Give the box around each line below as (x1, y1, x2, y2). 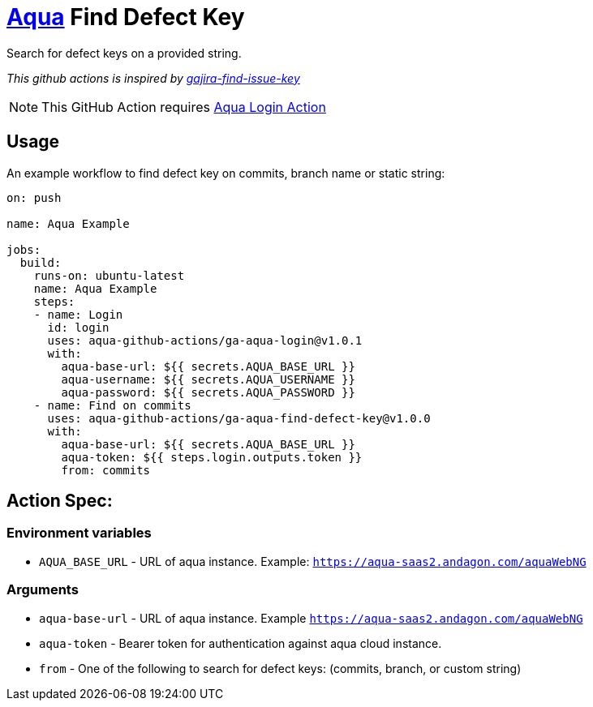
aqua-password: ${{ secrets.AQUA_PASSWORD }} (61, 385, 355, 399)
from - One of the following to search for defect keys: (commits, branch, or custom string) (39, 661, 522, 675)
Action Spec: (6, 491, 113, 512)
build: (19, 255, 62, 269)
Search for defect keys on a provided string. (6, 45, 242, 60)
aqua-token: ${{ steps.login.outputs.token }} (61, 450, 363, 464)
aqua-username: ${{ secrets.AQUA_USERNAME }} (61, 372, 355, 386)
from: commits (61, 463, 151, 477)
